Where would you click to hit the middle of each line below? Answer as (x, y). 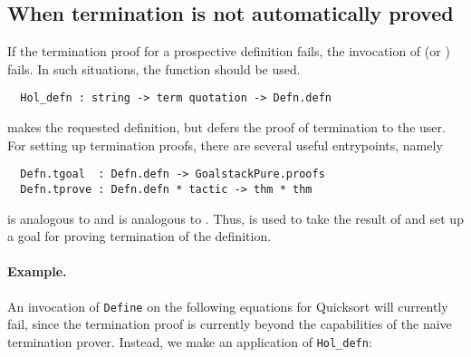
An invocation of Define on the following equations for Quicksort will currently (228, 306)
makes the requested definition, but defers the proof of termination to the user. (226, 127)
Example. (37, 271)
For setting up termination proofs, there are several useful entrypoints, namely (225, 145)
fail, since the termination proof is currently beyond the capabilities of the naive (230, 324)
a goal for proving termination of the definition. (139, 236)
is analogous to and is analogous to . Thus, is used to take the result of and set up (235, 218)
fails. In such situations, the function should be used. (154, 68)
